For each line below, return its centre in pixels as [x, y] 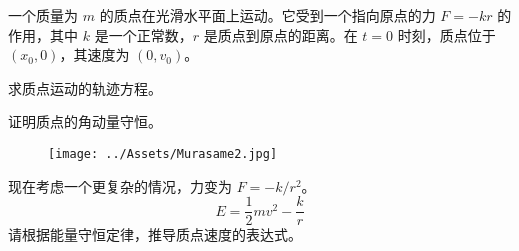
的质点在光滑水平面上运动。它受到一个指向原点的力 [267, 15]
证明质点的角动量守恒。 [85, 121]
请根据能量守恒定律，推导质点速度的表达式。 [155, 234]
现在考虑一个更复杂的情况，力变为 [120, 185]
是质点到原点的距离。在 [280, 34]
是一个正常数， [143, 34]
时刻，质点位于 [446, 34]
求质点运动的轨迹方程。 [85, 87]
